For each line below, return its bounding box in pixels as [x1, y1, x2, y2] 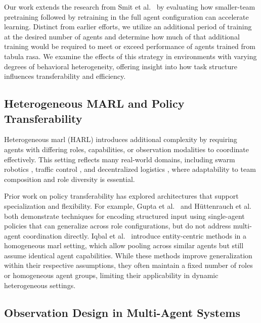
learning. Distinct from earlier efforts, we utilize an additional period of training [4, 21, 252, 32]
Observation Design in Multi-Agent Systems [4, 304, 240, 320]
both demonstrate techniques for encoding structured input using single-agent [4, 210, 245, 221]
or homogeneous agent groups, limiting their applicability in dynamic [4, 270, 219, 281]
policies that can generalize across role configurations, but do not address [4, 220, 231, 231]
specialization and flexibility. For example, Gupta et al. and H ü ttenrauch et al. [4, 200, 251, 211]
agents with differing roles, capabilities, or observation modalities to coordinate [4, 144, 249, 154]
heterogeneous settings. [4, 280, 76, 290]
